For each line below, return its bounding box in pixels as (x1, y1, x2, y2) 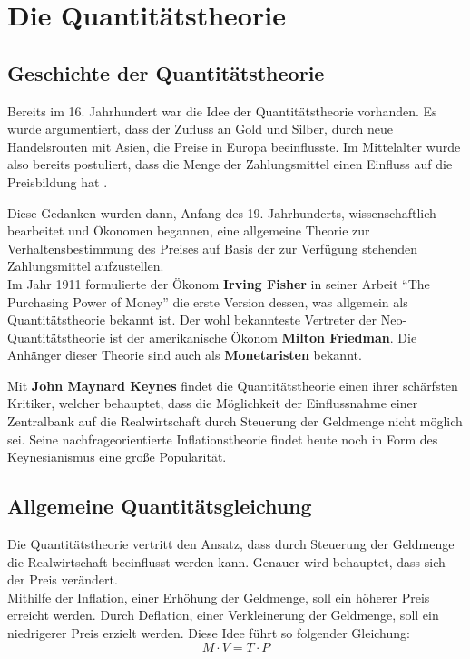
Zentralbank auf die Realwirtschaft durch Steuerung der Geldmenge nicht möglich (7, 412, 463, 431)
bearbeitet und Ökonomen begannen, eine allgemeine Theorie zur (7, 221, 370, 240)
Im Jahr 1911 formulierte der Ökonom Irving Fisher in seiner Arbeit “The (7, 274, 430, 293)
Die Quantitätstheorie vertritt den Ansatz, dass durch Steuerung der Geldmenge (7, 534, 455, 554)
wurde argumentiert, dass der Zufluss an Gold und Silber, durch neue (7, 119, 393, 138)
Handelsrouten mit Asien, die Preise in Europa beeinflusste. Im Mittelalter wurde (7, 136, 461, 155)
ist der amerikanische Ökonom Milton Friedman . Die (109, 327, 417, 346)
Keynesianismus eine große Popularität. (7, 447, 227, 466)
